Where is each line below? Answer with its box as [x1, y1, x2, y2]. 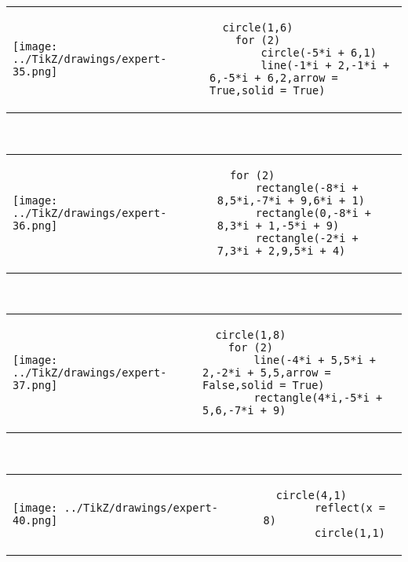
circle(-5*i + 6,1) [260, 46, 377, 59]
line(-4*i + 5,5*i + [253, 354, 376, 367]
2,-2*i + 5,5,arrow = [202, 366, 331, 380]
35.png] [13, 65, 58, 78]
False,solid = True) [202, 379, 325, 392]
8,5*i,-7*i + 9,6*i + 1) [217, 193, 365, 207]
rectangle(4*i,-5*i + [253, 391, 383, 405]
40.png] [13, 513, 58, 527]
